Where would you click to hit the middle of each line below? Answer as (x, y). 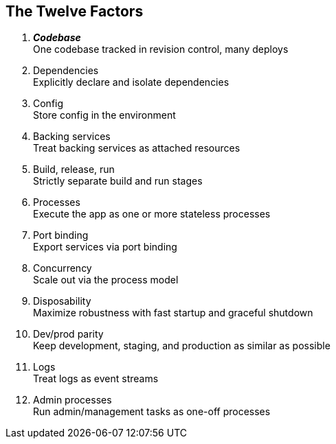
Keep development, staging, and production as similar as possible (182, 346)
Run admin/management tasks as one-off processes (152, 412)
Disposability (62, 301)
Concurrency (63, 268)
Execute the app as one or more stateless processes (152, 214)
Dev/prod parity (68, 334)
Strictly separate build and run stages (118, 181)
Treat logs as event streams (96, 379)
